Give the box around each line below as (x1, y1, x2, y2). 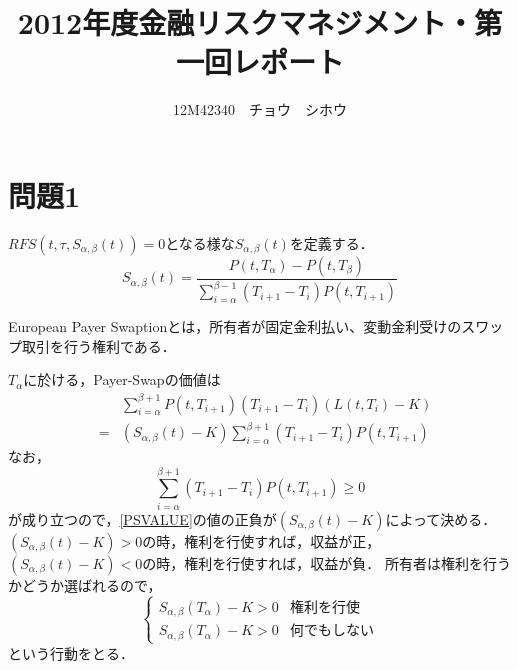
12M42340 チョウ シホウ (173, 99, 347, 120)
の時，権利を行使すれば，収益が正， (142, 530, 381, 551)
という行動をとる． (8, 642, 134, 663)
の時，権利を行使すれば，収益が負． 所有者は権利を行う (142, 552, 511, 573)
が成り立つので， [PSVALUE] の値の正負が (8, 508, 277, 529)
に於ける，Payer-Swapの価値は (23, 369, 221, 390)
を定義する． (289, 232, 374, 253)
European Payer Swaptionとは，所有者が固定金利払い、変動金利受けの (8, 316, 462, 337)
